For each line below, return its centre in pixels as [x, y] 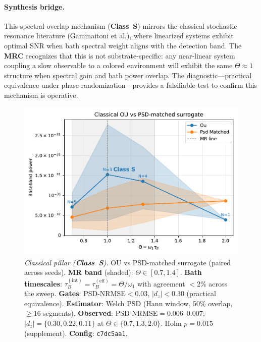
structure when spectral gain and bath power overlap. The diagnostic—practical [128, 75]
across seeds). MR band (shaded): [79, 272]
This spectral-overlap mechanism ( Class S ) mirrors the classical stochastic [121, 25]
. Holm [171, 323]
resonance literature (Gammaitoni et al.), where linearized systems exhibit [119, 36]
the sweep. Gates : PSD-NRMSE [75, 293]
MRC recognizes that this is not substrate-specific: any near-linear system [120, 55]
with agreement [161, 283]
